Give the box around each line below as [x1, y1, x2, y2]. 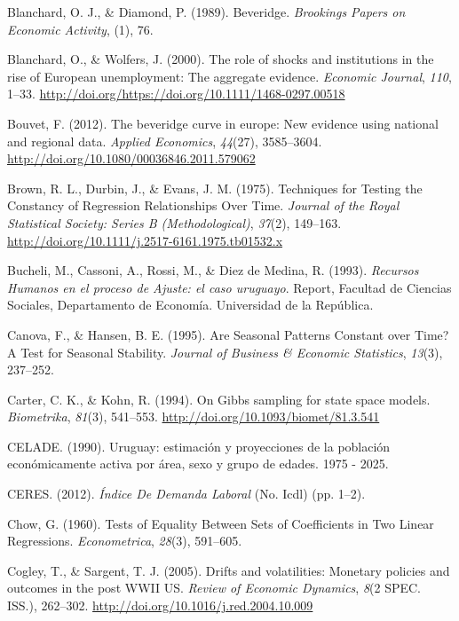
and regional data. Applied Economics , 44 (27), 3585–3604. [7, 131, 322, 150]
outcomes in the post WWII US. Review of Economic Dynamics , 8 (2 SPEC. [7, 578, 422, 597]
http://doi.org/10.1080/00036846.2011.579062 [7, 149, 256, 168]
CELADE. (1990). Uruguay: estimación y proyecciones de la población [7, 436, 391, 455]
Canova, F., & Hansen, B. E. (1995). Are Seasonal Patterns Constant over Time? [7, 325, 449, 343]
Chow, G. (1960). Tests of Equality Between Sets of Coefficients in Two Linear [7, 514, 434, 532]
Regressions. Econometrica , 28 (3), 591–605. [7, 531, 242, 550]
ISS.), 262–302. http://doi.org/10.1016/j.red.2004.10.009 [7, 596, 313, 615]
